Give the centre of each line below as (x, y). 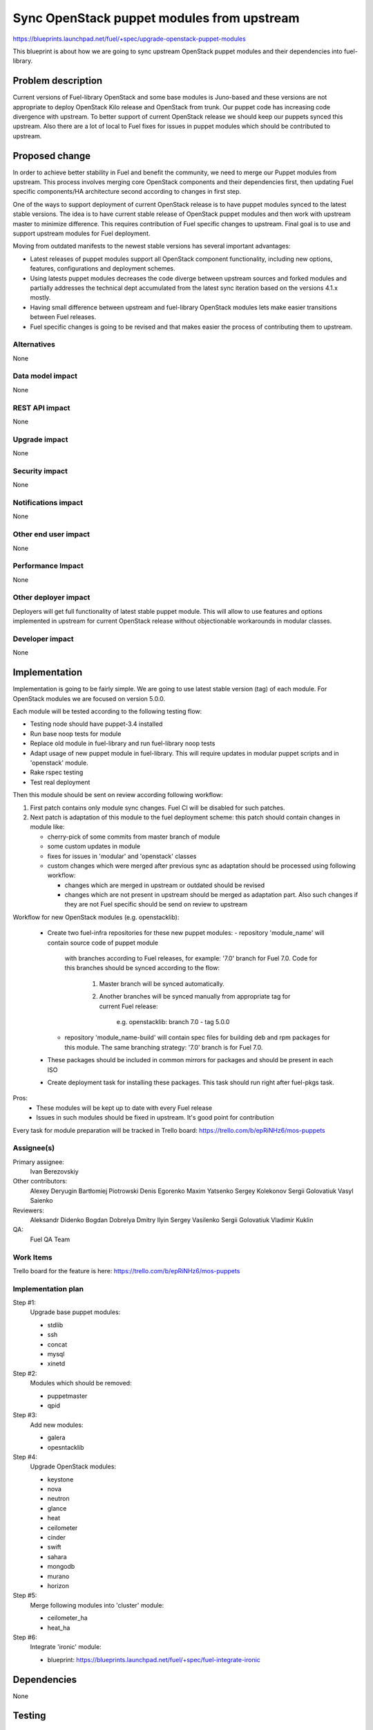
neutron (58, 1499)
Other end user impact (51, 534)
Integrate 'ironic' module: (66, 1647)
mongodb (61, 1567)
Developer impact (43, 639)
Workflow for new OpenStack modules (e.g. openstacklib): (96, 917)
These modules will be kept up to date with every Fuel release (124, 1108)
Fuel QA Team (50, 1239)
